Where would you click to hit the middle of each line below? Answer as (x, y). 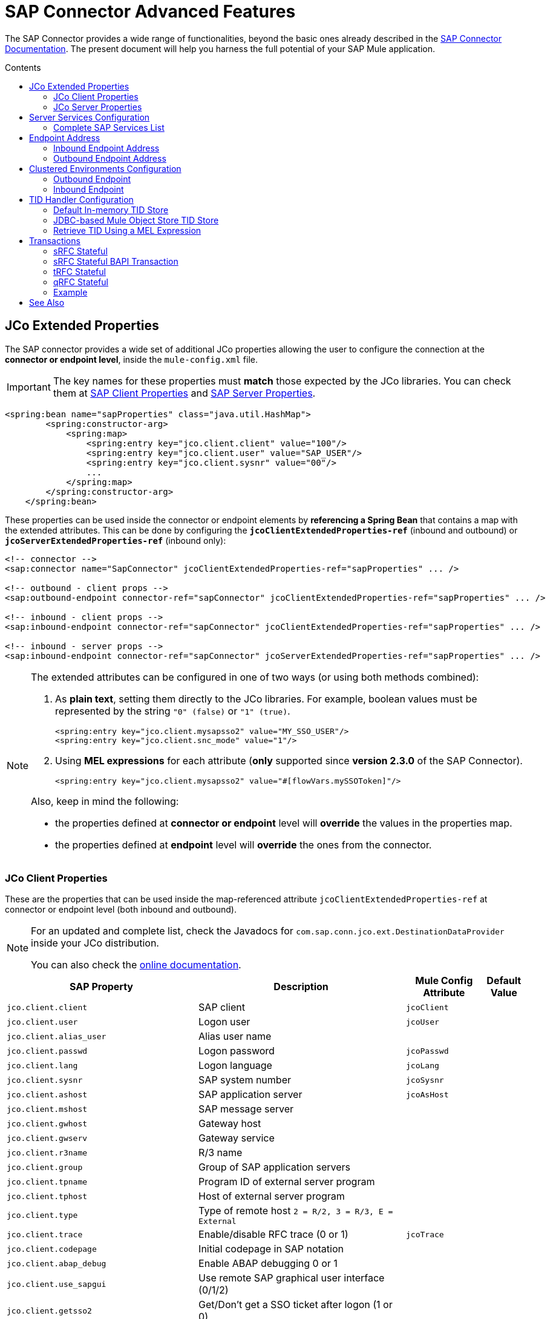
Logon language (235, 1066)
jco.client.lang (42, 1065)
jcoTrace (425, 1234)
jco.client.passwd (47, 1051)
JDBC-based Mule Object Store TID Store (136, 220)
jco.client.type (42, 1215)
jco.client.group (45, 1167)
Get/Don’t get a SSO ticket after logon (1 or (296, 1305)
